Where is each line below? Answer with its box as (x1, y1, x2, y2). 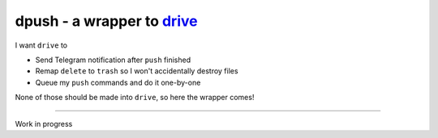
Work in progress (15, 119, 73, 128)
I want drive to (15, 40, 68, 50)
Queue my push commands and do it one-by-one (35, 77, 201, 87)
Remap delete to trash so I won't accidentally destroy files (35, 66, 238, 76)
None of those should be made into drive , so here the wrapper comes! (15, 93, 255, 102)
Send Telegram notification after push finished (35, 55, 191, 65)
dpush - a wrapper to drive (15, 12, 198, 30)
